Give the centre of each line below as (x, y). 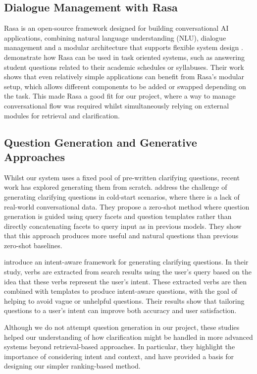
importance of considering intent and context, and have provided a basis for (119, 356)
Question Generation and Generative (101, 142)
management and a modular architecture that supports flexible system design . (124, 47)
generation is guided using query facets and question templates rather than (118, 216)
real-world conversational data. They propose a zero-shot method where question (127, 206)
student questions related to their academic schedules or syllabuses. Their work (124, 67)
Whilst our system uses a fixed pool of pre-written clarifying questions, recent (122, 177)
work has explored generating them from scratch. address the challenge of (116, 187)
